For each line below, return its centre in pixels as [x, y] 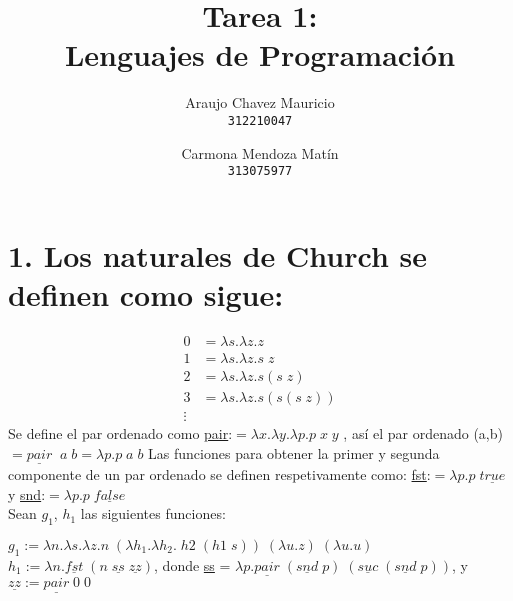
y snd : [27, 493]
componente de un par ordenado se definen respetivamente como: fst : [219, 473]
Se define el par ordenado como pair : [120, 433]
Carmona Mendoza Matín [260, 152]
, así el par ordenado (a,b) [423, 433]
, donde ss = [192, 564]
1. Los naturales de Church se [217, 254]
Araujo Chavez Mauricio [260, 102]
